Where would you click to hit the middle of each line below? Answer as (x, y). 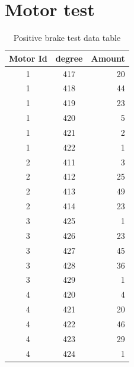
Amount (108, 58)
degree (69, 58)
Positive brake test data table (67, 38)
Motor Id (28, 58)
